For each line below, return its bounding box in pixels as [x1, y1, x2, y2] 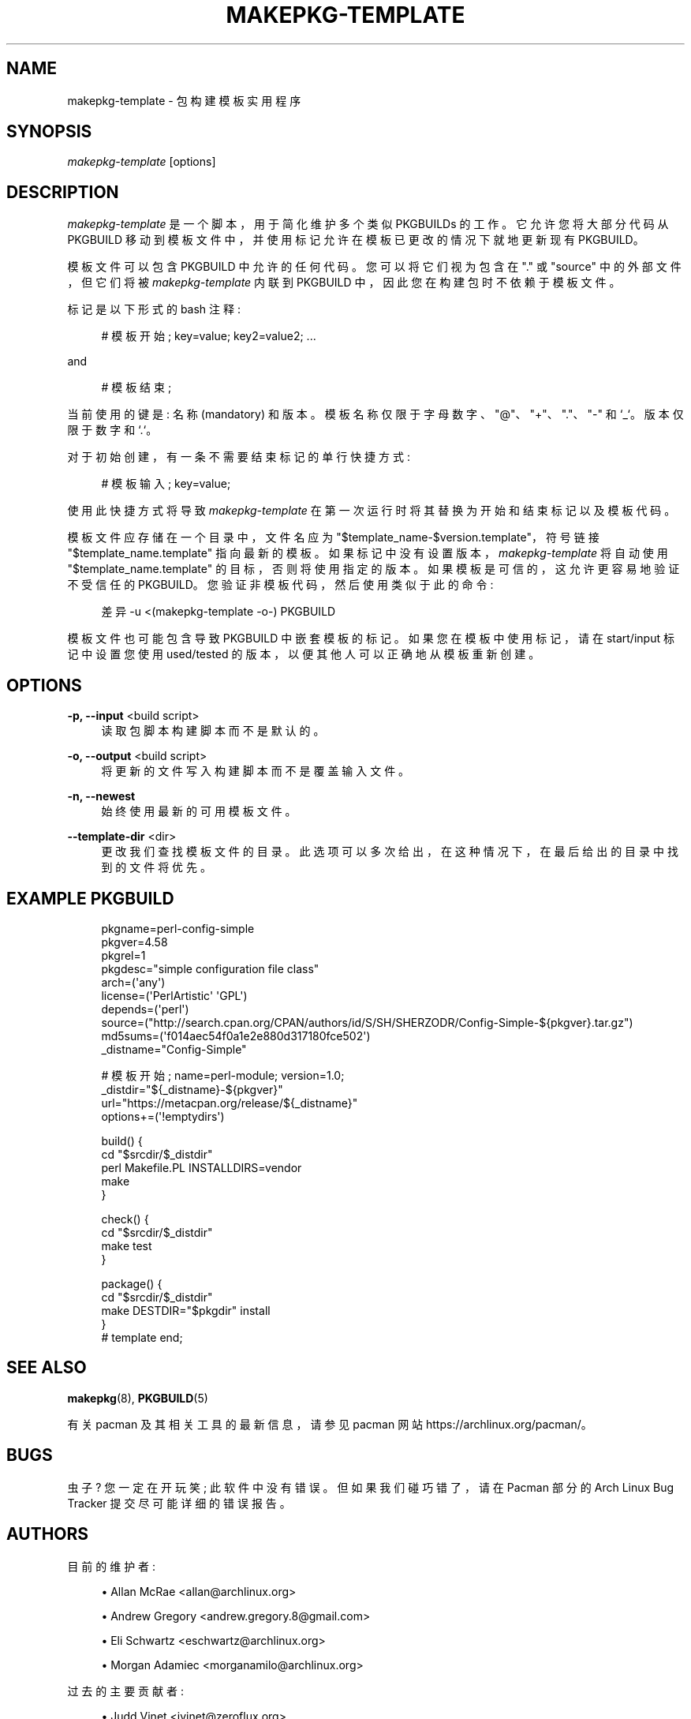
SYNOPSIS [6, 122, 92, 142]
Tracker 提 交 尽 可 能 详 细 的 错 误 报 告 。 [67, 1496, 291, 1510]
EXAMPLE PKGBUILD [6, 888, 174, 908]
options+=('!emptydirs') [101, 1109, 225, 1123]
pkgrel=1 [101, 948, 146, 962]
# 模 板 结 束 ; [101, 380, 172, 395]
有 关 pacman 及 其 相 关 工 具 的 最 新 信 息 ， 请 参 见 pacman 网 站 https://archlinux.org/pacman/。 [67, 1417, 592, 1431]
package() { [101, 1276, 162, 1290]
